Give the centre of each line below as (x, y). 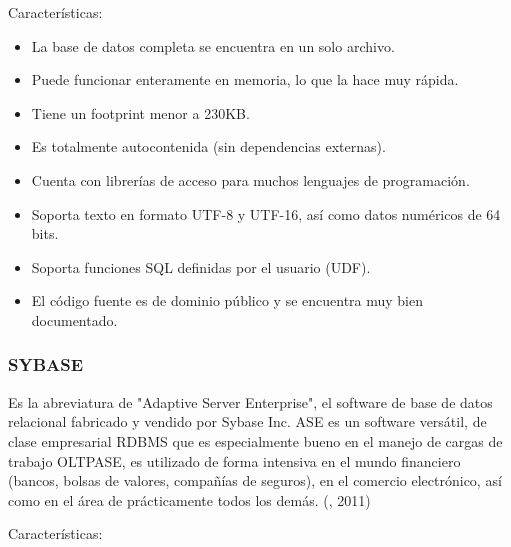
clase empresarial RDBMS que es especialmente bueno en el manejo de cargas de (255, 440)
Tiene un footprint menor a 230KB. (140, 112)
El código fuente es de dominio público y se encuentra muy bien (227, 300)
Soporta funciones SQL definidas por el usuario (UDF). (201, 266)
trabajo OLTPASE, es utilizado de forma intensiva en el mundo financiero (234, 460)
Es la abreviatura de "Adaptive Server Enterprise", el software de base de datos (250, 401)
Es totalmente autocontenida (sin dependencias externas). (208, 146)
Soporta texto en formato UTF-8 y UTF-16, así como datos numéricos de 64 (266, 213)
